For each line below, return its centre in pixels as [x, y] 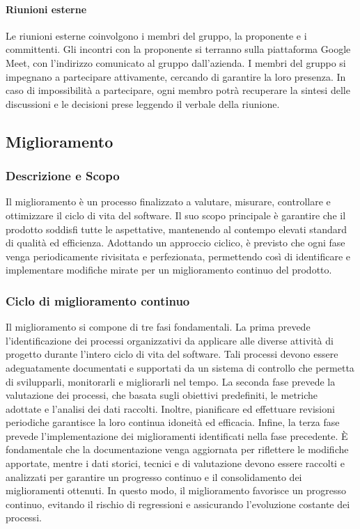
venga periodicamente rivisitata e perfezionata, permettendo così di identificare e [178, 256]
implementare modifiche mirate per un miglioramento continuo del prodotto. [169, 270]
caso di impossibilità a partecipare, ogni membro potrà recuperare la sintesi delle [178, 90]
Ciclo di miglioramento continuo [98, 300]
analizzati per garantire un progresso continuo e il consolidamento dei [154, 476]
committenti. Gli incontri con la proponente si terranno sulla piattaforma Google [178, 49]
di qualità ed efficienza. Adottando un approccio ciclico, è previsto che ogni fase [175, 243]
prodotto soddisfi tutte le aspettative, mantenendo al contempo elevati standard [177, 229]
